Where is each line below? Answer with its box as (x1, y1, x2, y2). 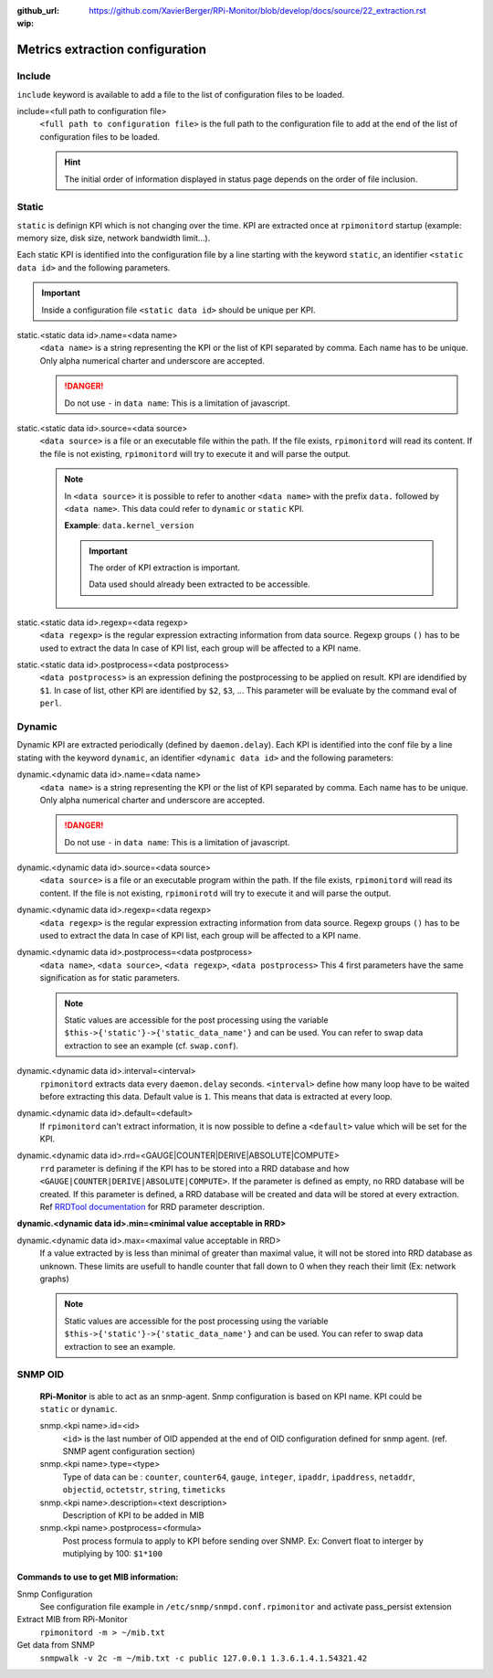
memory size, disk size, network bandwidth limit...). (16, 233, 211, 244)
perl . (39, 697, 62, 708)
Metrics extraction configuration (16, 42, 207, 58)
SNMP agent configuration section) (62, 1446, 195, 1457)
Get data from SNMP (16, 1640, 95, 1651)
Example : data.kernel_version (64, 520, 194, 531)
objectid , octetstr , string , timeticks (62, 1484, 226, 1495)
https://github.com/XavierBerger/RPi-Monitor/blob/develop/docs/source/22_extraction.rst (89, 5, 426, 16)
